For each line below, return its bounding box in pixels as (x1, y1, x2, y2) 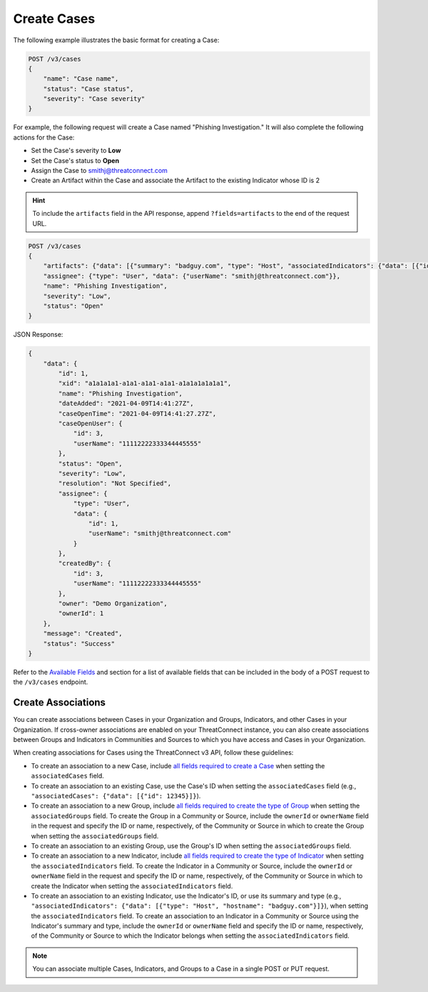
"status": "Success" (43, 640, 116, 648)
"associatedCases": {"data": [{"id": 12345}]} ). (31, 792, 201, 800)
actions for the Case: (13, 133, 75, 142)
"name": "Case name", (43, 75, 119, 83)
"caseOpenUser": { (58, 420, 123, 428)
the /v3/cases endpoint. (13, 678, 88, 686)
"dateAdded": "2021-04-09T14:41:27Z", (58, 400, 194, 407)
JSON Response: (13, 330, 63, 339)
